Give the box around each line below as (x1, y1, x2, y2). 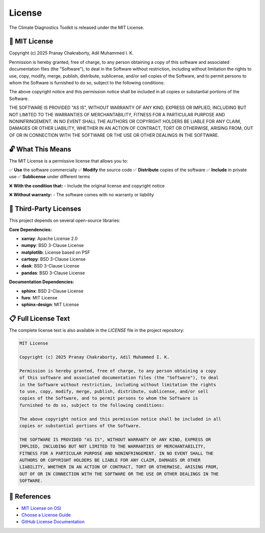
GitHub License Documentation (21, 519, 85, 525)
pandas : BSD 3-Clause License (21, 270, 85, 276)
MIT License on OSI (21, 505, 61, 511)
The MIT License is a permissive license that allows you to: (9, 158, 128, 164)
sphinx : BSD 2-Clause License (21, 288, 83, 294)
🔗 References (9, 492, 51, 501)
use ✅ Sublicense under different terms (9, 174, 90, 180)
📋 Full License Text (9, 315, 70, 323)
